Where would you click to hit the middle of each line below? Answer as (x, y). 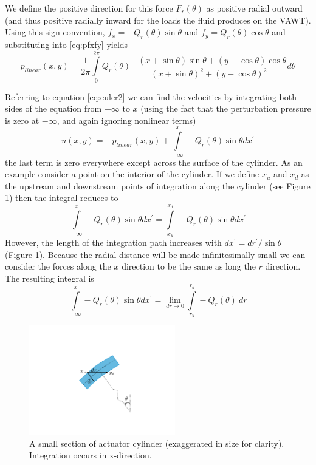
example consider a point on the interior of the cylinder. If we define (132, 174)
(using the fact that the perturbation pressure (226, 108)
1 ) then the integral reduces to (62, 198)
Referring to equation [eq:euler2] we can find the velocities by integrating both (151, 96)
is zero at (22, 120)
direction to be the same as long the (189, 266)
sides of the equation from (53, 108)
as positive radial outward (254, 8)
